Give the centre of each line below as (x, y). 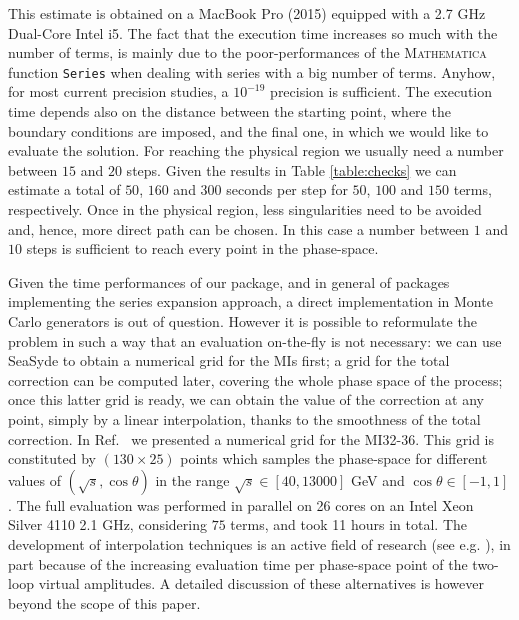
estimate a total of (64, 189)
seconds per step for (287, 189)
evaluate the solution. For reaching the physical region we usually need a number (256, 150)
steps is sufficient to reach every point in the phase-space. (202, 248)
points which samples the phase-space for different (334, 458)
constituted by (52, 458)
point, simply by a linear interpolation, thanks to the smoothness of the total (244, 418)
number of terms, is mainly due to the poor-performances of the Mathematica (247, 52)
